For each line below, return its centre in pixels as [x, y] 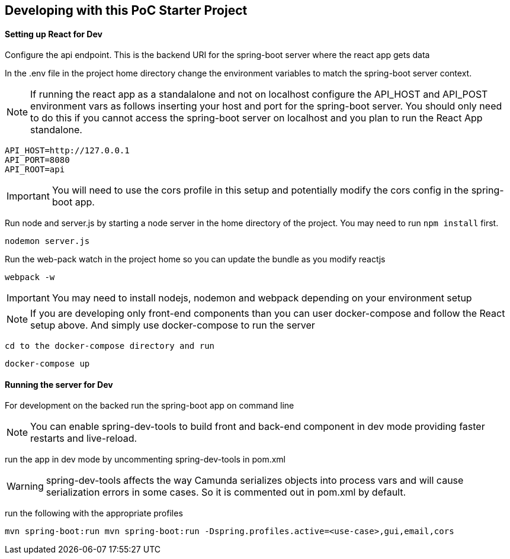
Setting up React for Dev [54, 34]
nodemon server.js [47, 241]
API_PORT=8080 [37, 160]
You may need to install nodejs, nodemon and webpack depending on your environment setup [262, 298]
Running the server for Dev [59, 384]
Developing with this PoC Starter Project [126, 10]
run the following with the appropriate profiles [94, 513]
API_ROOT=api [35, 170]
